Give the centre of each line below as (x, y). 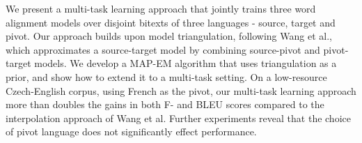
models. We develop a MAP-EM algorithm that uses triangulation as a (186, 63)
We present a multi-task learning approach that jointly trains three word (161, 8)
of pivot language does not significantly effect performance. (131, 131)
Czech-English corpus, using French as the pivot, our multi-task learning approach (181, 90)
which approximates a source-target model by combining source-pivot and (163, 49)
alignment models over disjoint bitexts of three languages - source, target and (171, 22)
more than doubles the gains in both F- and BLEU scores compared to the (165, 104)
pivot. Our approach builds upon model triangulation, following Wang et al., (169, 36)
